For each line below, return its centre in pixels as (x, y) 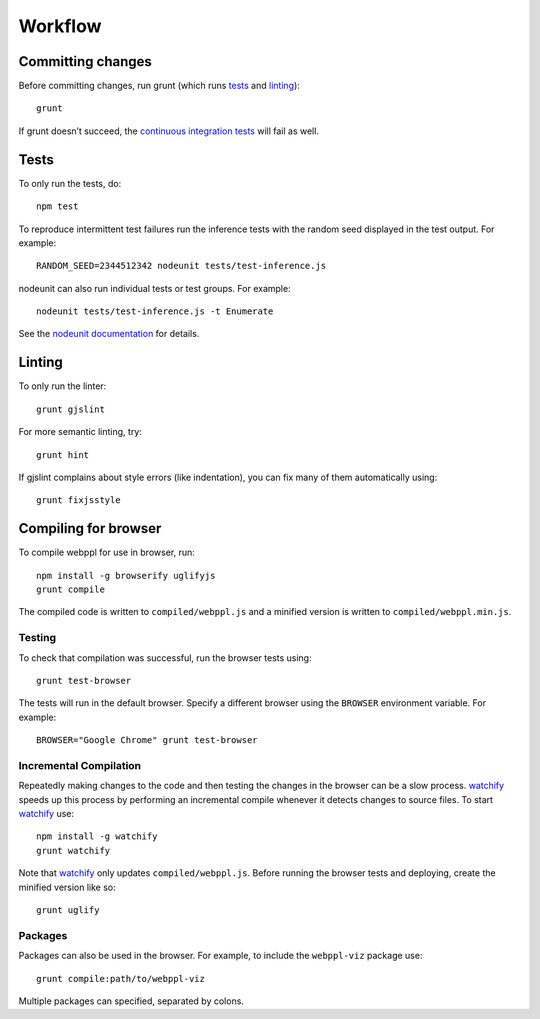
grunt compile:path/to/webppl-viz (120, 978)
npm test (57, 206)
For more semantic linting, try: (80, 432)
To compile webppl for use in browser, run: (106, 552)
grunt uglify (68, 910)
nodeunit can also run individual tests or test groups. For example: (154, 288)
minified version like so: (67, 887)
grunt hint (63, 454)
